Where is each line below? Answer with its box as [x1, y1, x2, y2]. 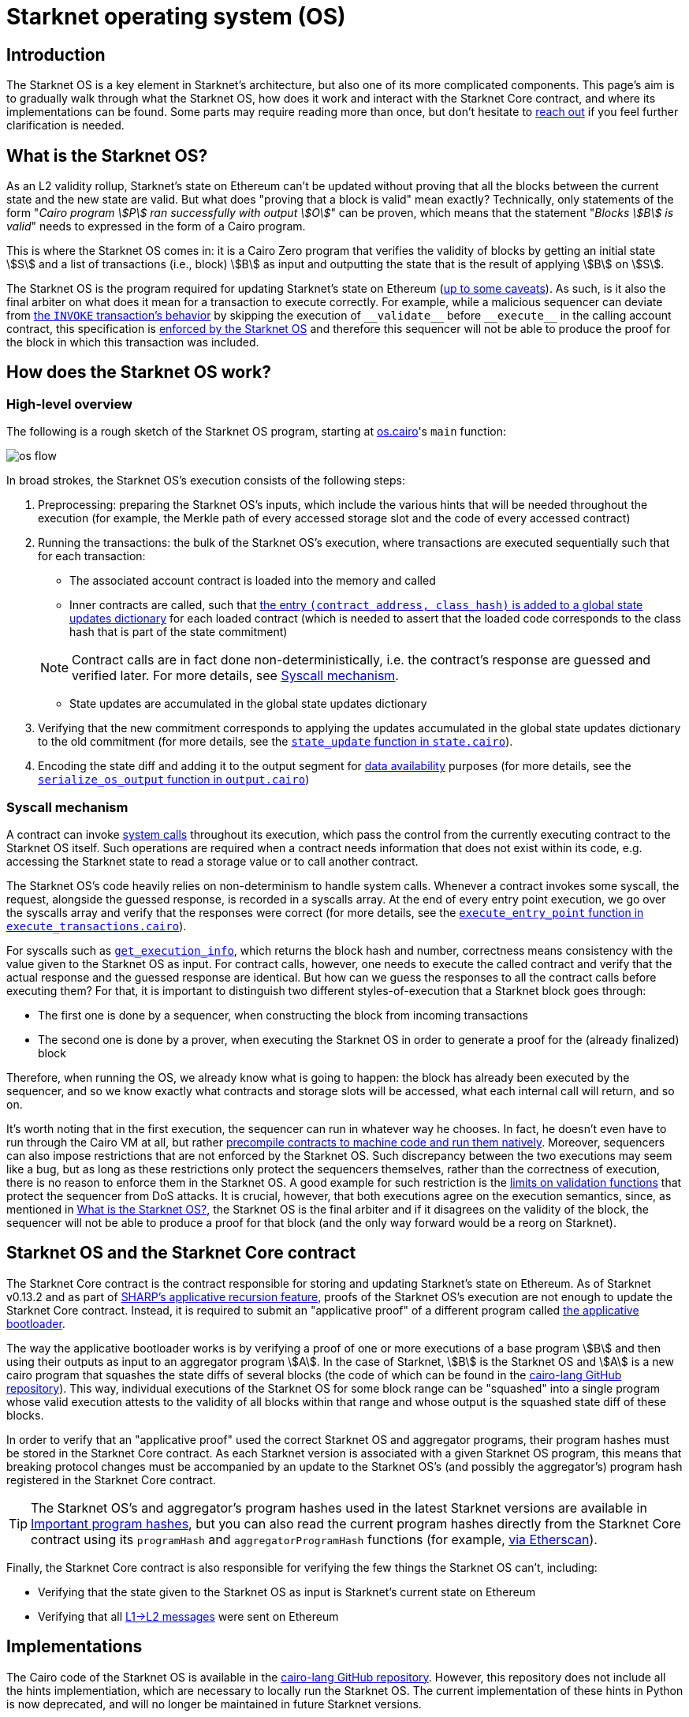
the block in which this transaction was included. [6, 335, 259, 350]
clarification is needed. [6, 118, 125, 133]
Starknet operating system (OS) [6, 3, 346, 30]
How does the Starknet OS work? [6, 362, 271, 383]
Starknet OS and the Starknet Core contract [6, 1243, 356, 1263]
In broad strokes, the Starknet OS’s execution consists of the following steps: [6, 473, 405, 488]
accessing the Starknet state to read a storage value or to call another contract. [6, 854, 419, 868]
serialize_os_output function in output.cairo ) [38, 772, 310, 787]
